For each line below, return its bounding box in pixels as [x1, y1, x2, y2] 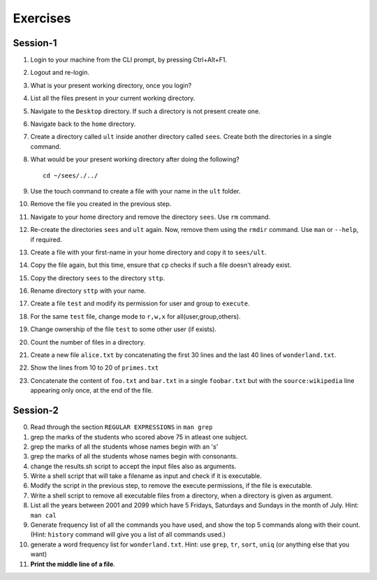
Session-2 [13, 405, 59, 416]
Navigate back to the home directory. [30, 119, 136, 129]
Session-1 [13, 37, 57, 49]
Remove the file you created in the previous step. [30, 200, 172, 208]
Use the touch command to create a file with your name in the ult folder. [30, 187, 241, 195]
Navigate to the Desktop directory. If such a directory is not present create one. [30, 107, 261, 115]
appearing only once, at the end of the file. [30, 386, 154, 395]
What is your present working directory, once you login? [30, 81, 192, 89]
